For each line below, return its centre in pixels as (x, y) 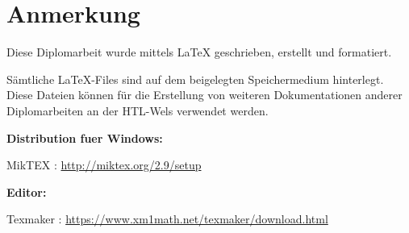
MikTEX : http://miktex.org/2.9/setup (104, 165)
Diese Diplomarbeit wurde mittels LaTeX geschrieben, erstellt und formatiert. (199, 52)
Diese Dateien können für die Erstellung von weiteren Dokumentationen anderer (204, 95)
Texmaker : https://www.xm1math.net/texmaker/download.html (167, 219)
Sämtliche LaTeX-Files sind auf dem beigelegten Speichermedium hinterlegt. (195, 79)
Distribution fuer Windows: (85, 137)
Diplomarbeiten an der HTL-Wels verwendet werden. (138, 110)
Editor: (27, 191)
